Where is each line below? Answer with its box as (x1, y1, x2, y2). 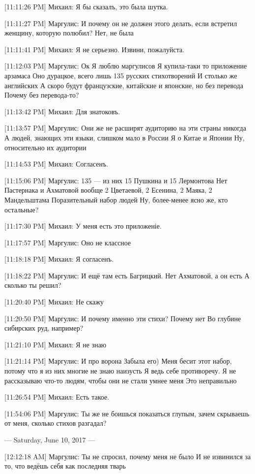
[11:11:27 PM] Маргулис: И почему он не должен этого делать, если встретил (4, 18, 237, 28)
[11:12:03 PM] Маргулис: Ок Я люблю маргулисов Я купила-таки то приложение (4, 61, 247, 71)
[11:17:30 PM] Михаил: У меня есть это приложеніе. (4, 221, 162, 231)
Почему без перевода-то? (4, 90, 79, 100)
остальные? (4, 204, 39, 214)
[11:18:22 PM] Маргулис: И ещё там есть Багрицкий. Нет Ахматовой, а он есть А (4, 270, 250, 280)
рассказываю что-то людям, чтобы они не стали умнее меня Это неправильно (4, 375, 237, 385)
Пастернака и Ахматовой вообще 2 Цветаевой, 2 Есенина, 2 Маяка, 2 (4, 185, 212, 195)
